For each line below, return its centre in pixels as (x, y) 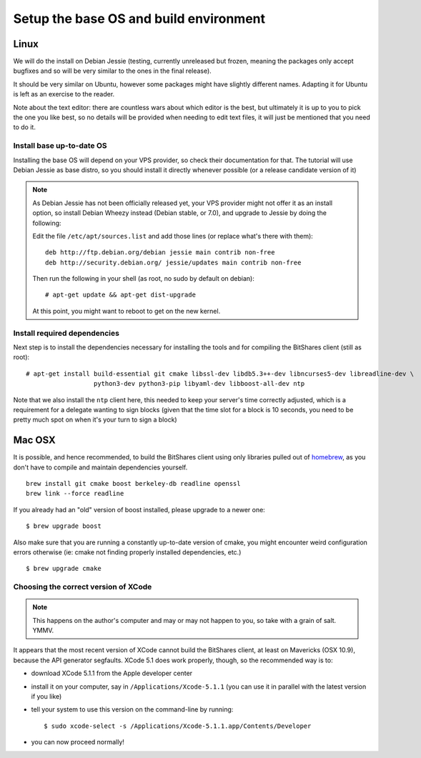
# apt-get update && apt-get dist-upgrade (121, 295)
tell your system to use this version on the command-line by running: (132, 709)
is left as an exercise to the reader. (64, 94)
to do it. (24, 127)
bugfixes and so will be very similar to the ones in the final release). (113, 71)
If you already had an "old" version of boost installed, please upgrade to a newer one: (139, 509)
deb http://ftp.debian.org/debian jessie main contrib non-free (160, 253)
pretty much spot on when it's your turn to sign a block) (95, 420)
